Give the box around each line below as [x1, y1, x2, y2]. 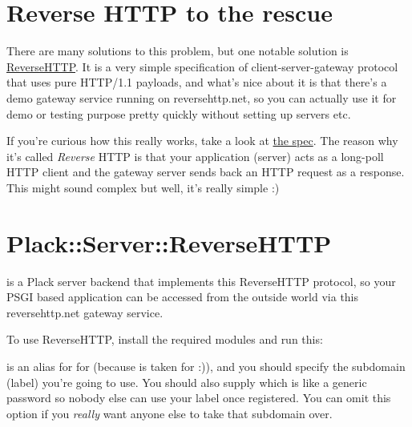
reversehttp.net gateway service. [6, 304, 164, 320]
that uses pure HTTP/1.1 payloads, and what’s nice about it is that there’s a [6, 74, 387, 91]
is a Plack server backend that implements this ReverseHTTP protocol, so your [6, 272, 396, 289]
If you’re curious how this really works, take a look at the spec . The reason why [6, 132, 398, 149]
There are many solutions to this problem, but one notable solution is [6, 42, 349, 59]
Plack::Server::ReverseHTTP [6, 226, 332, 259]
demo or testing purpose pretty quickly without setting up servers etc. [6, 105, 351, 122]
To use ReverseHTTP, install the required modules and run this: [6, 331, 323, 348]
